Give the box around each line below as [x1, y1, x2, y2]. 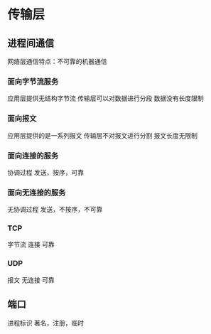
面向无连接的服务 [7, 188, 66, 198]
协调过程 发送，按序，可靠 [7, 168, 84, 176]
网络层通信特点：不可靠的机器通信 [7, 58, 107, 65]
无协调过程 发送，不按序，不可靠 [7, 205, 103, 214]
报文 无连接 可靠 [7, 275, 55, 284]
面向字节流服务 [7, 76, 59, 86]
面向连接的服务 [7, 151, 59, 161]
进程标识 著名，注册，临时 [7, 318, 84, 327]
